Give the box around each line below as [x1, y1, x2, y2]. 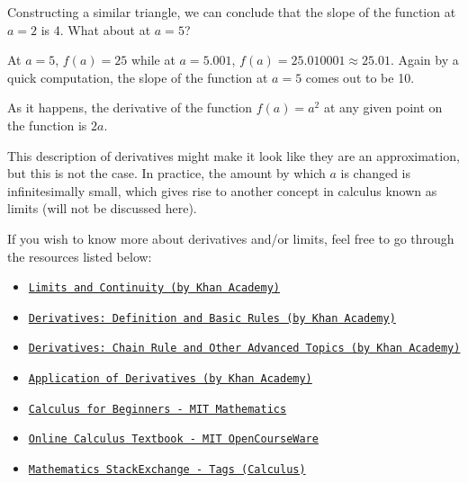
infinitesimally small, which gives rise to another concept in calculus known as [7, 181, 437, 200]
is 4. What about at [40, 20, 151, 39]
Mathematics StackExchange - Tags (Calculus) [28, 463, 306, 477]
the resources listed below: [7, 246, 152, 265]
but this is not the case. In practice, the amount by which [7, 164, 326, 183]
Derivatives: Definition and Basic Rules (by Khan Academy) [28, 311, 396, 325]
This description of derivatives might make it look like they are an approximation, [7, 146, 460, 165]
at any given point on [323, 98, 443, 117]
